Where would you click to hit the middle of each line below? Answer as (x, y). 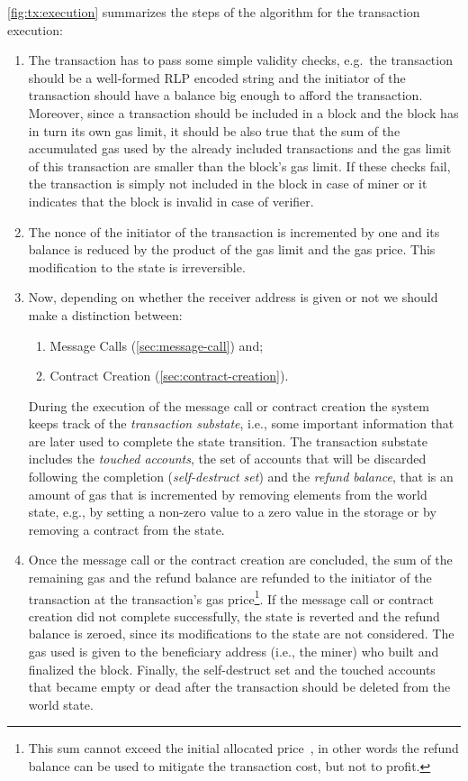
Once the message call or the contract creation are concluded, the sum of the (240, 560)
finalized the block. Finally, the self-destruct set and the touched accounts (232, 669)
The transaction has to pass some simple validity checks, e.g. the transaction (240, 60)
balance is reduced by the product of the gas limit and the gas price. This (232, 249)
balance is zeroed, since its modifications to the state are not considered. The (241, 634)
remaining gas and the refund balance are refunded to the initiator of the (230, 578)
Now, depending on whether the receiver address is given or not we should (233, 297)
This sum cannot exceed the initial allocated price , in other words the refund (243, 748)
